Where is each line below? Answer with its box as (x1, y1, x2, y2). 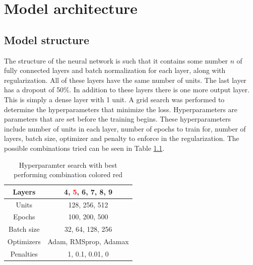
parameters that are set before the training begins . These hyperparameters (4, 114, 231, 124)
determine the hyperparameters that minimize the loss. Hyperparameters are (4, 104, 238, 114)
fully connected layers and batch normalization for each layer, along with (4, 65, 226, 75)
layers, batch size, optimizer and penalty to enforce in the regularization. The (4, 133, 240, 143)
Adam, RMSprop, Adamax (48, 236, 129, 247)
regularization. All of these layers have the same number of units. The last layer (4, 74, 247, 85)
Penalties (10, 248, 38, 259)
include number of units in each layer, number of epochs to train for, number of (4, 123, 246, 133)
